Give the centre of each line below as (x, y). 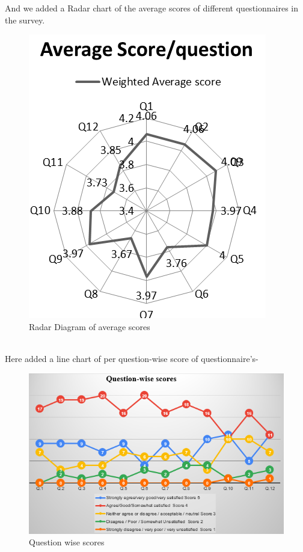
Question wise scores (67, 542)
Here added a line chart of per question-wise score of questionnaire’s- (132, 358)
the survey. (25, 20)
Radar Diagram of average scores (90, 326)
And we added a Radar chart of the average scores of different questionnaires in (151, 8)
